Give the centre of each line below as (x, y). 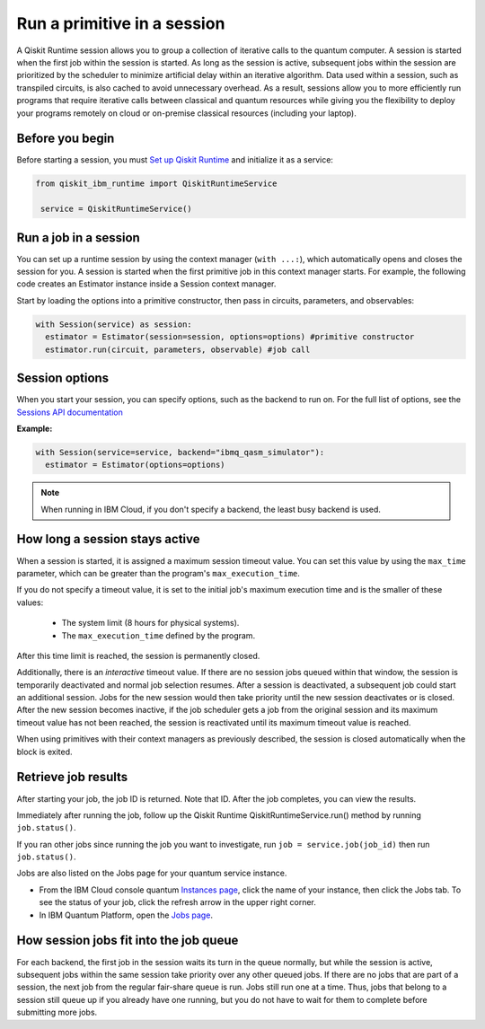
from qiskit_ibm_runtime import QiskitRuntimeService (156, 184)
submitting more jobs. (57, 1012)
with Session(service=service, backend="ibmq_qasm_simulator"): (180, 452)
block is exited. (44, 752)
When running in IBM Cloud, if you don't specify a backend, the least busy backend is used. (211, 509)
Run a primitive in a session (121, 23)
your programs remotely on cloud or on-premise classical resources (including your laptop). (186, 113)
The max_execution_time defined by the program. (159, 635)
